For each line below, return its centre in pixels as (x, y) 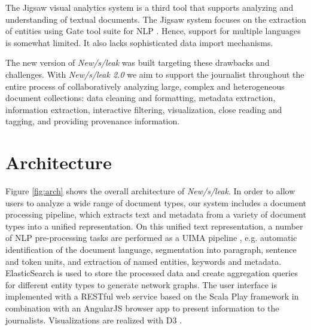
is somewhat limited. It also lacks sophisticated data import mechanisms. (139, 42)
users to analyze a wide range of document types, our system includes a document (156, 202)
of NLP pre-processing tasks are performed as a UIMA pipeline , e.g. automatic (151, 238)
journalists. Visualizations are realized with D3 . (94, 320)
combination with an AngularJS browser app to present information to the (142, 308)
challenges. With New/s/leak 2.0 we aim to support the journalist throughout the (155, 74)
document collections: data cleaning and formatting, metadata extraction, (141, 98)
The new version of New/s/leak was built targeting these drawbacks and (138, 62)
